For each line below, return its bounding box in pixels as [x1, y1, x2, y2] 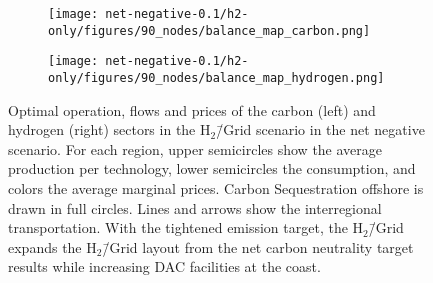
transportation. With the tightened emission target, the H [8, 217, 364, 238]
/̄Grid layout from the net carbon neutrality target [102, 236, 414, 257]
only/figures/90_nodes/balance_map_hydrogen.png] [48, 70, 385, 85]
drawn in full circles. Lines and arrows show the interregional [8, 197, 382, 218]
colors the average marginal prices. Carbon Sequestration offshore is [8, 178, 424, 198]
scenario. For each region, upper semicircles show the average [8, 138, 383, 159]
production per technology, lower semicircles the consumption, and [8, 158, 416, 179]
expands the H [8, 236, 97, 257]
